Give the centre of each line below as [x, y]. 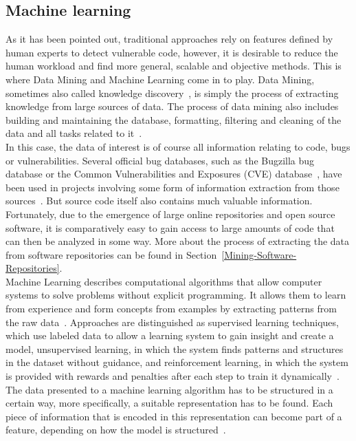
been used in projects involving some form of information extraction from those [173, 187]
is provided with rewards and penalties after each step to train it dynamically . [173, 376]
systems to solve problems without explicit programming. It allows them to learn [176, 295]
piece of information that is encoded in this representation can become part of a [174, 416]
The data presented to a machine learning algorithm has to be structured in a [169, 389]
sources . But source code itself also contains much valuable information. [159, 201]
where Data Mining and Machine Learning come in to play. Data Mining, [160, 79]
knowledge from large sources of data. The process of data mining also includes [172, 106]
